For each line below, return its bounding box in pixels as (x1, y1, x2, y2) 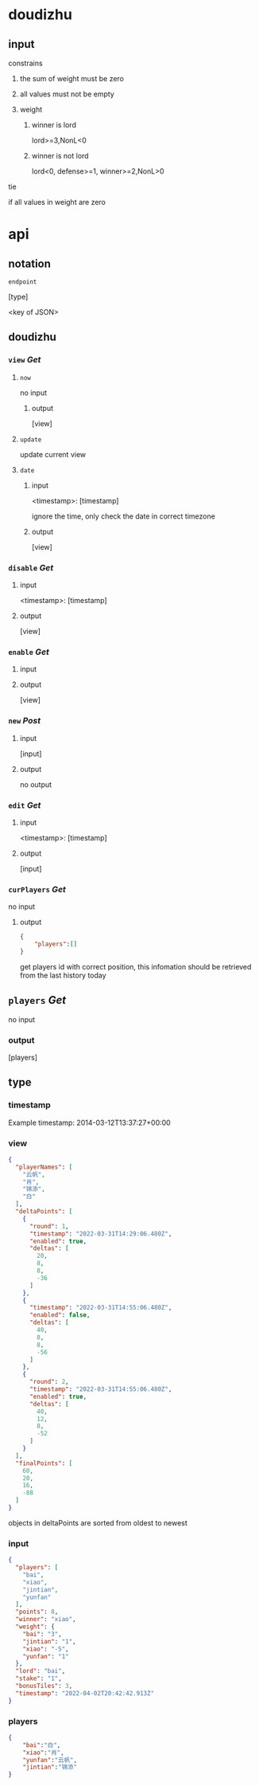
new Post (8, 715, 41, 727)
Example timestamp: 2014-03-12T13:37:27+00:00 (8, 1118, 171, 1127)
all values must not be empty (19, 89, 115, 99)
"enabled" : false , (29, 1311, 91, 1319)
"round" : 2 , (29, 1378, 69, 1386)
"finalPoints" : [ (15, 1459, 73, 1467)
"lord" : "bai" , (15, 1667, 66, 1675)
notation (8, 257, 52, 270)
